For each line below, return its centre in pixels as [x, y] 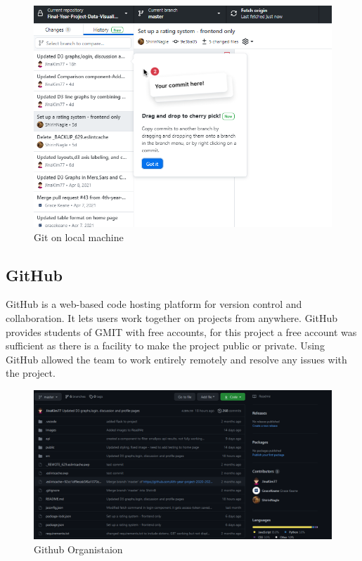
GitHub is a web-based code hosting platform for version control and [154, 304]
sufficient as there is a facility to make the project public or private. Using [165, 346]
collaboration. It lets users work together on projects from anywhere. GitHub [172, 317]
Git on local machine [79, 237]
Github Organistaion [78, 549]
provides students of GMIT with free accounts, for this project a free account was [181, 331]
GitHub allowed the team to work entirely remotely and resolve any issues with [176, 359]
